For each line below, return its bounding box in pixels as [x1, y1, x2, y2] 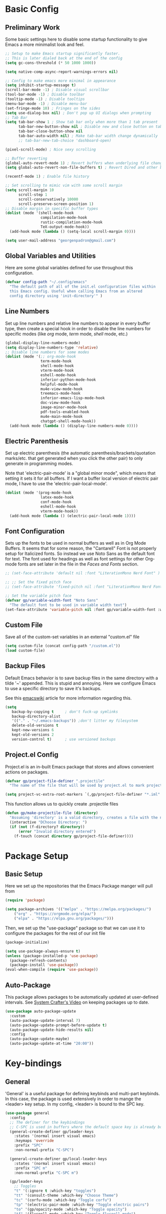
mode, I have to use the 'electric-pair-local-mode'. [5, 481, 108, 487]
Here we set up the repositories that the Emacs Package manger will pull [5, 883, 153, 889]
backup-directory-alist [11, 714, 61, 719]
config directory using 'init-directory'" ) [9, 294, 103, 299]
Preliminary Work [5, 23, 60, 32]
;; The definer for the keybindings [9, 1120, 85, 1125]
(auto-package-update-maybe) [9, 1036, 70, 1042]
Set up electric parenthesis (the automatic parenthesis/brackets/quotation [5, 450, 156, 456]
